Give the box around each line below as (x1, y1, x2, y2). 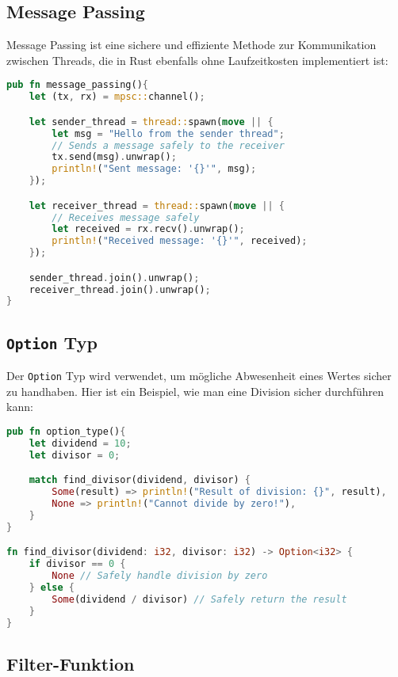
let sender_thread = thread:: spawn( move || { (29, 116, 274, 127)
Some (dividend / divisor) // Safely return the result (52, 593, 347, 605)
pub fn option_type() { (6, 425, 126, 437)
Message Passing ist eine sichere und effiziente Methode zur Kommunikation (6, 36, 377, 53)
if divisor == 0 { (29, 558, 126, 570)
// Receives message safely (52, 211, 200, 223)
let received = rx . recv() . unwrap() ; (52, 223, 245, 235)
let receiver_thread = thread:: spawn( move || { (29, 200, 285, 211)
